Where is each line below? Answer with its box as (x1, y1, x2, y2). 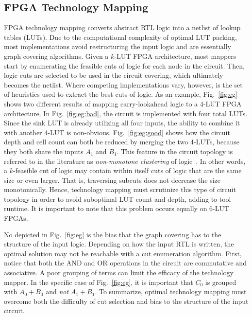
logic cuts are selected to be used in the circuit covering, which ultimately (4, 70, 223, 80)
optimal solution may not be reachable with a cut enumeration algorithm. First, (4, 248, 242, 258)
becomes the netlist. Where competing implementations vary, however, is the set (4, 79, 243, 89)
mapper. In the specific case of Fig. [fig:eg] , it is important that (4, 277, 193, 287)
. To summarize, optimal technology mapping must (95, 286, 247, 297)
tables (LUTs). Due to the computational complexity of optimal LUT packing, (4, 32, 237, 42)
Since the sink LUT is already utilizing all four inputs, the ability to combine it (4, 118, 240, 128)
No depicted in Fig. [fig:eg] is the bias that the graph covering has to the (4, 229, 221, 239)
